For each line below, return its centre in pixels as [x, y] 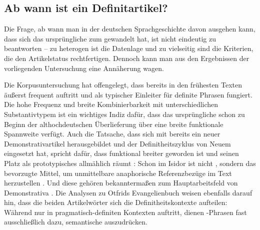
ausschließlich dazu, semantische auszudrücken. [76, 222]
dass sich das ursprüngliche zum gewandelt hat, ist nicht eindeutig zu [110, 38]
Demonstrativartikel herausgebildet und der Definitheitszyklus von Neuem [117, 143]
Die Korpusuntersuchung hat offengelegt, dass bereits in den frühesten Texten [123, 85]
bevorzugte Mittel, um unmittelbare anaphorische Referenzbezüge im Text [118, 173]
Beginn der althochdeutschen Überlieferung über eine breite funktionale [114, 124]
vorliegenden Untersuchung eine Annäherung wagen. [84, 68]
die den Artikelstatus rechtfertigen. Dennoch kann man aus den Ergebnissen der [127, 58]
